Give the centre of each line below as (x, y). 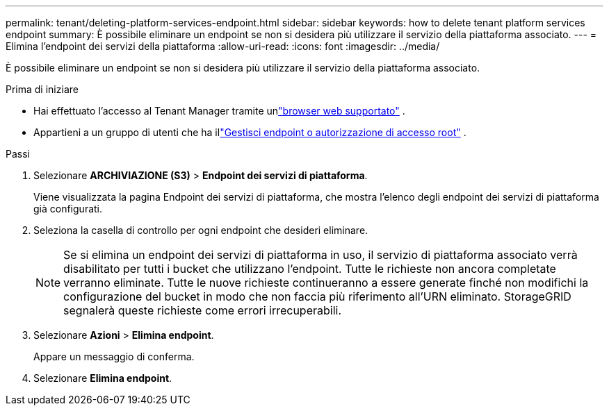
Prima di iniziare (42, 89)
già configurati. (68, 209)
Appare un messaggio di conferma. (114, 357)
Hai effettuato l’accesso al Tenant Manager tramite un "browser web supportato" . (219, 111)
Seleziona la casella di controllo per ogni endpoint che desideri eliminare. (201, 230)
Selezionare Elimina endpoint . (103, 378)
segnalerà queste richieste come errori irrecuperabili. (203, 310)
